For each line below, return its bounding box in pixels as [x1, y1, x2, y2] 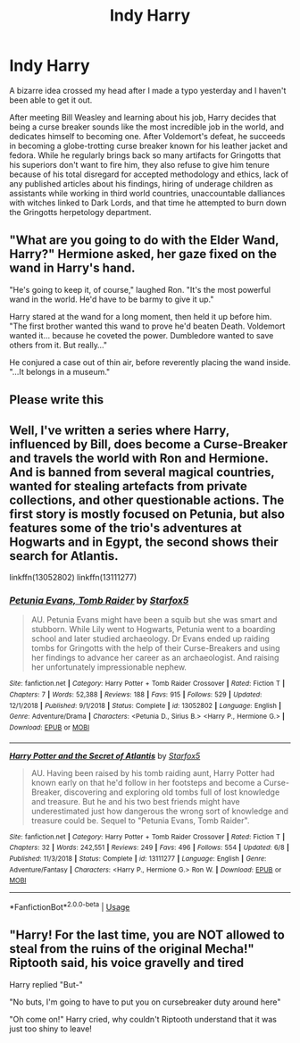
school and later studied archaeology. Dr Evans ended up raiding [30, 633, 271, 644]
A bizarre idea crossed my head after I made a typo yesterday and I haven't [9, 85, 287, 96]
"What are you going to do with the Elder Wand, [9, 233, 279, 248]
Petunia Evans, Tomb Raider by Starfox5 [9, 594, 189, 606]
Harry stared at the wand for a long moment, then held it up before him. [9, 311, 272, 321]
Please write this [9, 392, 104, 407]
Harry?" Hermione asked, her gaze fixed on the [9, 246, 277, 262]
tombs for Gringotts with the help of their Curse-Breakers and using [30, 643, 280, 654]
